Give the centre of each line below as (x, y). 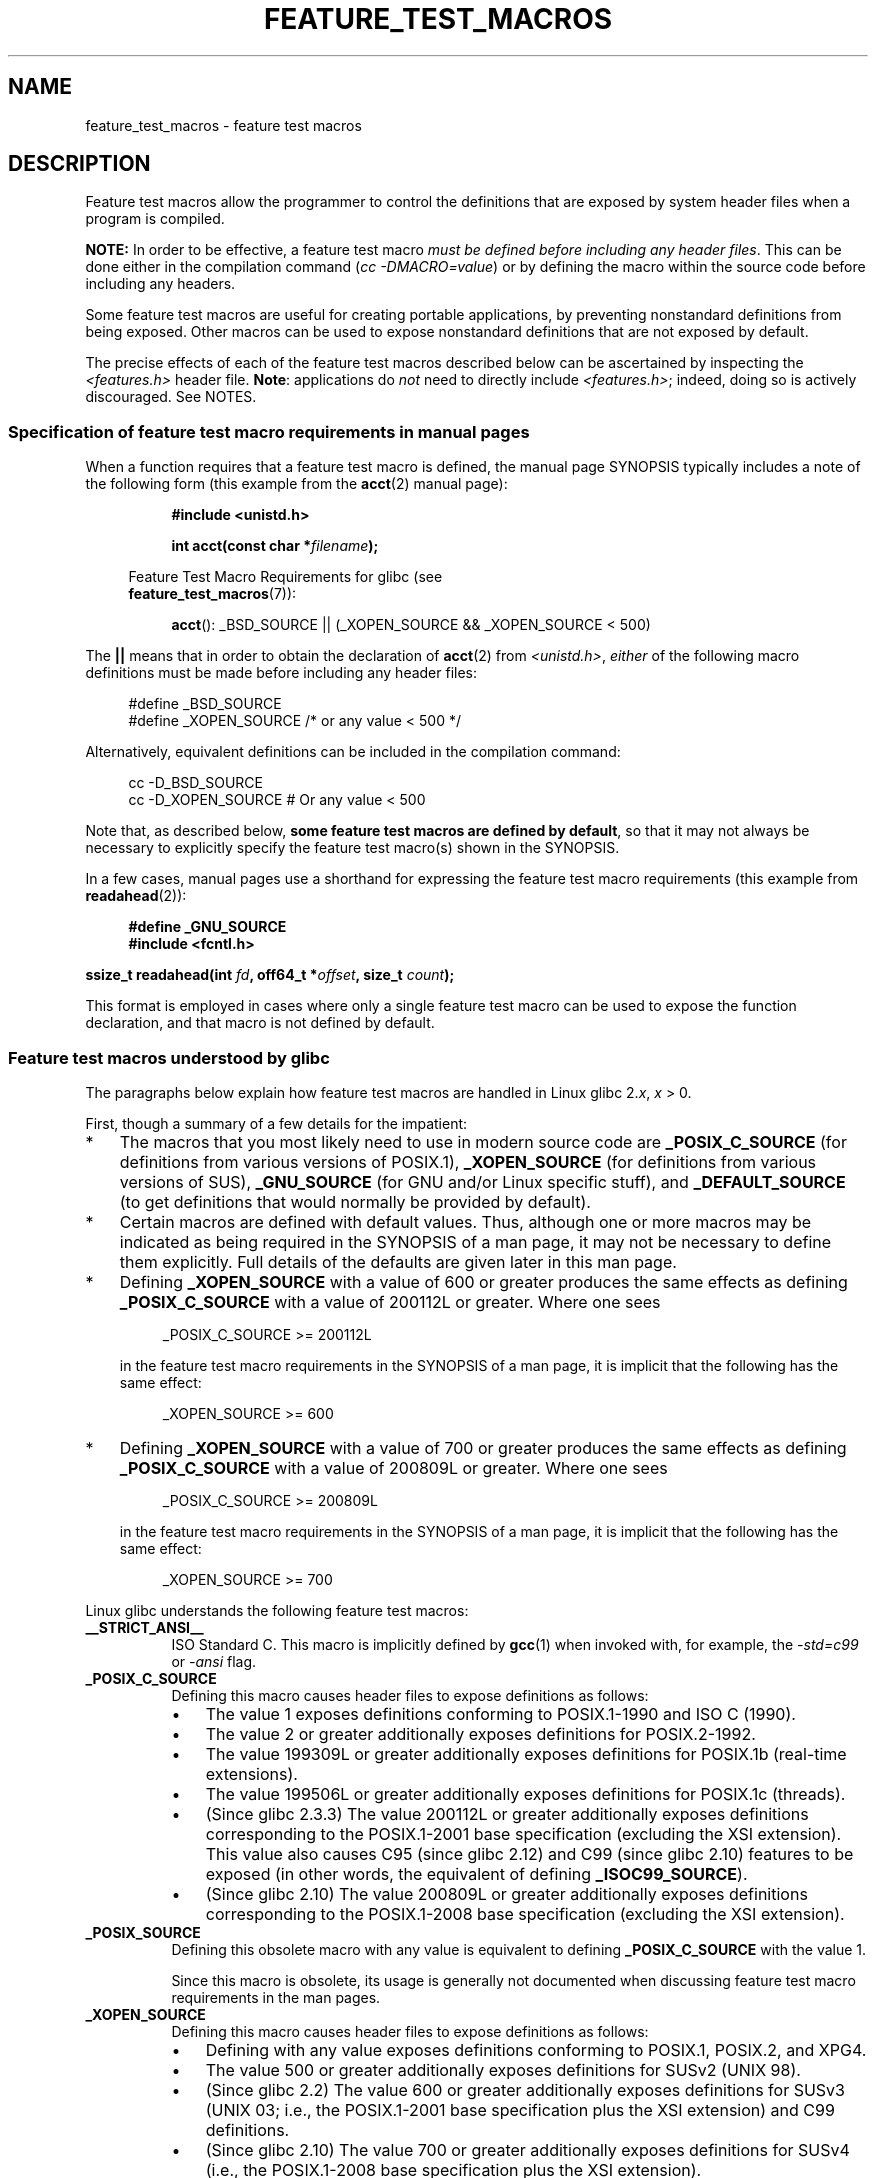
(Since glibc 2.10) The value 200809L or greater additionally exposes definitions (506, 1893)
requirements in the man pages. (276, 1997)
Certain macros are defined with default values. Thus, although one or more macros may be (465, 1221)
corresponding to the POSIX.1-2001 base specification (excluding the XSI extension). (523, 1833)
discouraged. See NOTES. (171, 397)
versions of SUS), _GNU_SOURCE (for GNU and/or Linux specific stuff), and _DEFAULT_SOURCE (482, 1181)
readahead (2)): (136, 896)
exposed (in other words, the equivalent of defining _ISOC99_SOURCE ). (476, 1873)
